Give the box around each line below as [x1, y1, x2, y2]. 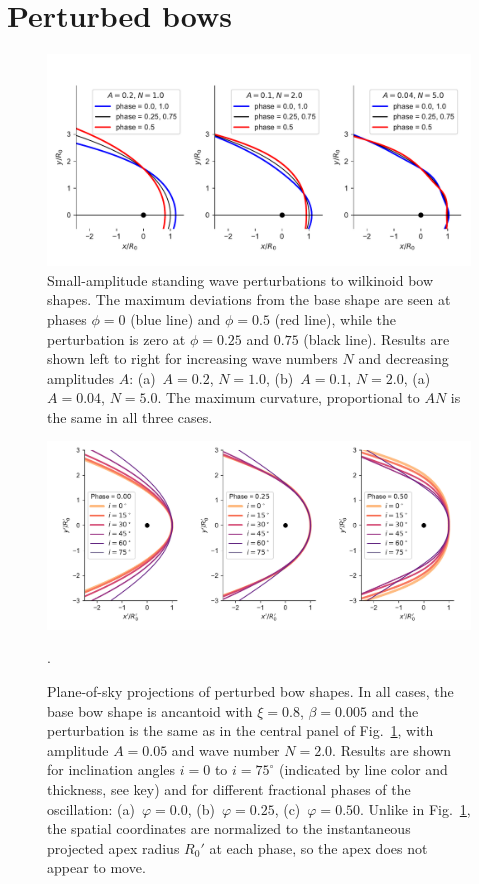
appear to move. [47, 857, 146, 878]
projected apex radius [47, 837, 180, 858]
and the [371, 700, 419, 721]
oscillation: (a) [47, 798, 135, 819]
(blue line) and [130, 308, 221, 329]
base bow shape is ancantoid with [47, 700, 253, 721]
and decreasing [358, 348, 449, 369]
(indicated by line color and [279, 759, 448, 780]
